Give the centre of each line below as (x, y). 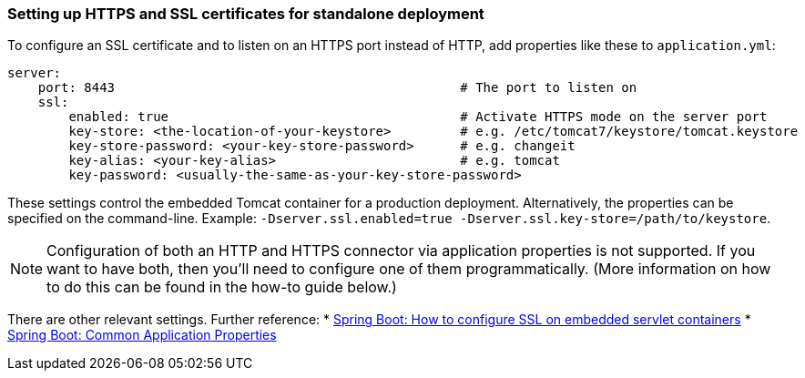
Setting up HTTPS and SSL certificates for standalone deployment (246, 14)
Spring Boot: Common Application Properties (142, 335)
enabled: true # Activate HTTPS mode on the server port (418, 117)
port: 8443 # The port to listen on (337, 88)
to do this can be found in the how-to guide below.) (222, 287)
